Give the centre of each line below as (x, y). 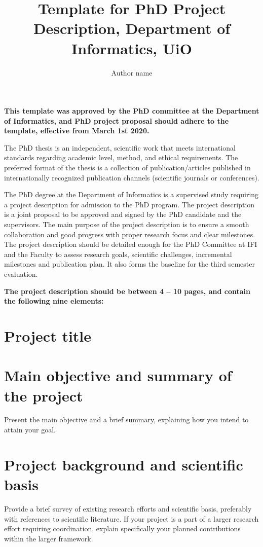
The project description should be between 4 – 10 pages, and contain (127, 291)
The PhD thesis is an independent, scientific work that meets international (120, 147)
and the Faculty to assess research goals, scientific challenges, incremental (118, 254)
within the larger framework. (49, 538)
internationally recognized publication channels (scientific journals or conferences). (132, 177)
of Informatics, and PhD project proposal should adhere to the (117, 120)
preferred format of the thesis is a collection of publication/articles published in (127, 168)
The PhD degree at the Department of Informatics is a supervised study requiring (131, 194)
